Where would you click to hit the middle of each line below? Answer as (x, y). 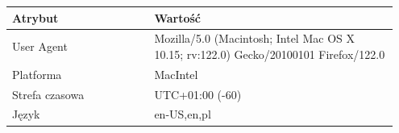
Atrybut (35, 17)
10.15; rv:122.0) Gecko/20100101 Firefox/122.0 (270, 54)
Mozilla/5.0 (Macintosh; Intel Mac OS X (254, 38)
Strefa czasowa (48, 94)
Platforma (37, 74)
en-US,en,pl (183, 114)
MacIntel (176, 74)
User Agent (40, 46)
